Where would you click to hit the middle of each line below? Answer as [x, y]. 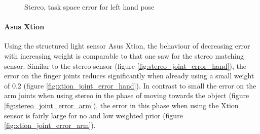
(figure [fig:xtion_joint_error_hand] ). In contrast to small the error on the [140, 85]
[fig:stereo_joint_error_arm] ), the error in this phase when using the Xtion [121, 105]
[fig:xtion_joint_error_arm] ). [50, 125]
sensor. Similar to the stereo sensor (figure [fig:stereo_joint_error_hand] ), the [125, 65]
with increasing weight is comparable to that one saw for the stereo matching [124, 55]
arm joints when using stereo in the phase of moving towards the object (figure [127, 95]
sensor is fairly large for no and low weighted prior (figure [94, 115]
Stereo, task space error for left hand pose [89, 7]
